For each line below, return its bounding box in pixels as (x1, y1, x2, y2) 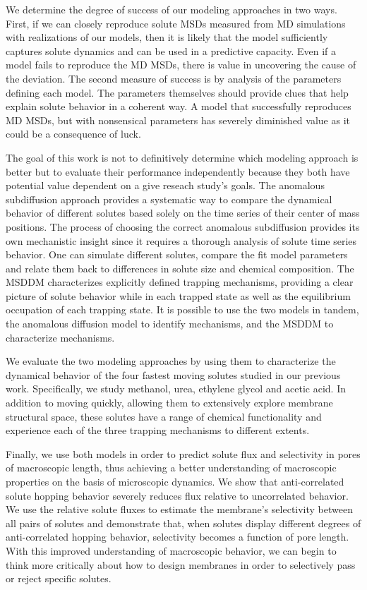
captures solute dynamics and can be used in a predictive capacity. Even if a (6, 43, 337, 58)
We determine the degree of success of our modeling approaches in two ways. (6, 2, 337, 16)
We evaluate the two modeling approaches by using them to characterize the (6, 354, 336, 368)
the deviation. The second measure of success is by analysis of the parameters (6, 71, 342, 85)
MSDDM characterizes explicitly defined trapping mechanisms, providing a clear (6, 275, 354, 289)
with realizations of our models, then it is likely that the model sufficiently (6, 30, 328, 44)
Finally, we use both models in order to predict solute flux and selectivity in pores (6, 446, 361, 461)
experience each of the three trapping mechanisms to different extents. (6, 423, 310, 438)
